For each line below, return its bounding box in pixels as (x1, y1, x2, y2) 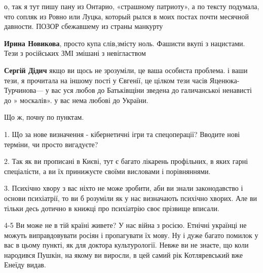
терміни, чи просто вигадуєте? (4, 139, 98, 149)
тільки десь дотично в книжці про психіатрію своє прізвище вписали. (4, 202, 219, 213)
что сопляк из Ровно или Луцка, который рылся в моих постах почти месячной (4, 11, 249, 21)
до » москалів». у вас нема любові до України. (4, 94, 148, 105)
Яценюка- (209, 75, 240, 85)
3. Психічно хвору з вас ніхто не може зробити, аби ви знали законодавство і (4, 183, 243, 193)
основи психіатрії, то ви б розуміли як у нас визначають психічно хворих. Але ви (4, 192, 257, 203)
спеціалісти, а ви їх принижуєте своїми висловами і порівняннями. (4, 165, 211, 176)
